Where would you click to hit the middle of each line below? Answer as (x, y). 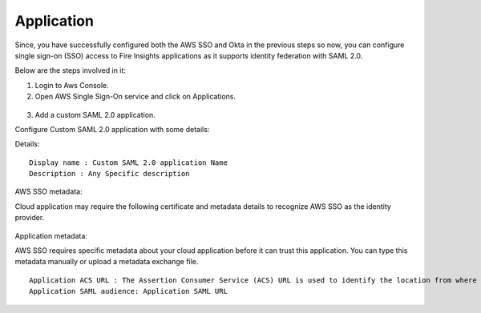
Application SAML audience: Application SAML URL (129, 291)
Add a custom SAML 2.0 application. (95, 114)
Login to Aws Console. (72, 85)
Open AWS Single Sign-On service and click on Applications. (135, 97)
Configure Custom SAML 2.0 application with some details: (112, 129)
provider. (30, 218)
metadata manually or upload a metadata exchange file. (107, 262)
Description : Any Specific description (109, 174)
